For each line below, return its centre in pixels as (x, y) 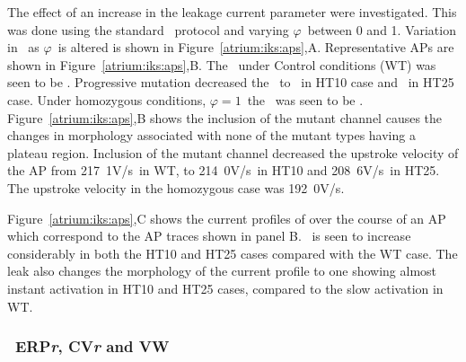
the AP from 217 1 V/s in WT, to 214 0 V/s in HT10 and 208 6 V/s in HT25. (224, 170)
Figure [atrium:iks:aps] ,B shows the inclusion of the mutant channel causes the (225, 117)
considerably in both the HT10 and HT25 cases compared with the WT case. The (233, 253)
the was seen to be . (305, 99)
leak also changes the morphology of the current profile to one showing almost (222, 271)
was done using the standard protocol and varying (148, 29)
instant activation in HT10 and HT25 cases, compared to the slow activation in (225, 288)
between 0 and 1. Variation (382, 29)
